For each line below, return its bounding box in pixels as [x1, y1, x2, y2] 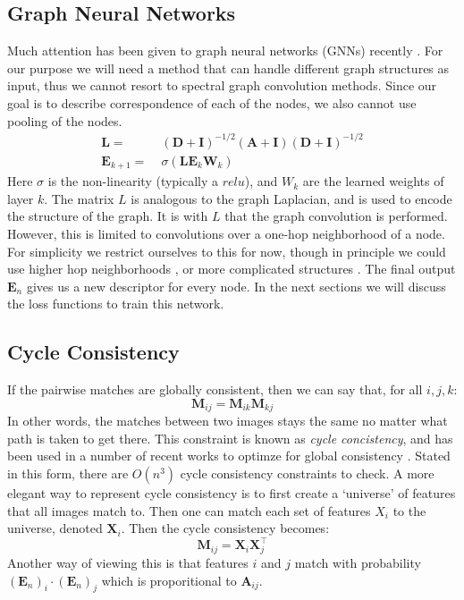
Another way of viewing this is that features [7, 553, 249, 571]
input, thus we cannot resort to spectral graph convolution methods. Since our [7, 76, 437, 95]
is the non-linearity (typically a [47, 172, 219, 190]
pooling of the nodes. [7, 111, 122, 130]
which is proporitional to [101, 570, 237, 589]
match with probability [294, 553, 421, 571]
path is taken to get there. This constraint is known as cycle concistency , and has [7, 428, 453, 447]
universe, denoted [7, 519, 103, 537]
